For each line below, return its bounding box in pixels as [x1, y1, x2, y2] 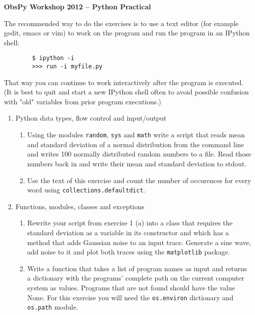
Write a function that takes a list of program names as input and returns [27, 263, 247, 273]
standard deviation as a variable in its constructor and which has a [27, 227, 229, 237]
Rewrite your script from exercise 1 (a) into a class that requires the [27, 218, 233, 228]
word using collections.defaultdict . [27, 185, 145, 195]
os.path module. [27, 302, 79, 312]
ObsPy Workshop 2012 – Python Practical [4, 1, 151, 11]
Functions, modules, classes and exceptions [15, 201, 144, 211]
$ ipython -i [32, 55, 75, 62]
